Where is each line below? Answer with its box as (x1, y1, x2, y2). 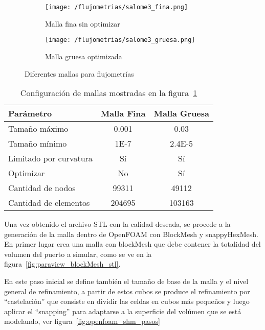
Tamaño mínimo (8, 137, 67, 150)
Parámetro (8, 107, 52, 120)
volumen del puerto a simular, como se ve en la (4, 248, 152, 259)
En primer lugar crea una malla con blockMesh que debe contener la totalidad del (4, 239, 261, 249)
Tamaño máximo (8, 123, 69, 135)
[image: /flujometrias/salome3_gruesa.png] (45, 36, 195, 44)
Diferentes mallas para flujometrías (25, 68, 134, 79)
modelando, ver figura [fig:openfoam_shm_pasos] (4, 316, 160, 326)
